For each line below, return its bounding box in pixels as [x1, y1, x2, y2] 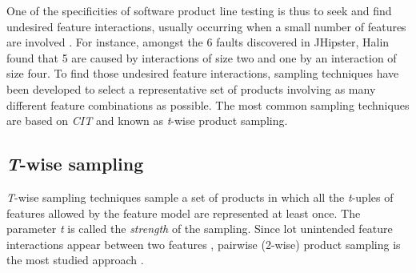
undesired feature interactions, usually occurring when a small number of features [6, 18, 406, 34]
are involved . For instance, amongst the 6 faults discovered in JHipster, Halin [6, 34, 390, 50]
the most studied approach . [6, 251, 144, 268]
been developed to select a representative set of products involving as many [6, 80, 376, 97]
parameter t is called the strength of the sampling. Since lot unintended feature [6, 220, 393, 237]
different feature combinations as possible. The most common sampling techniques [6, 96, 410, 113]
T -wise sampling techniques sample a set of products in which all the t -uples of [6, 188, 394, 205]
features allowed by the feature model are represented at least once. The [6, 204, 361, 221]
